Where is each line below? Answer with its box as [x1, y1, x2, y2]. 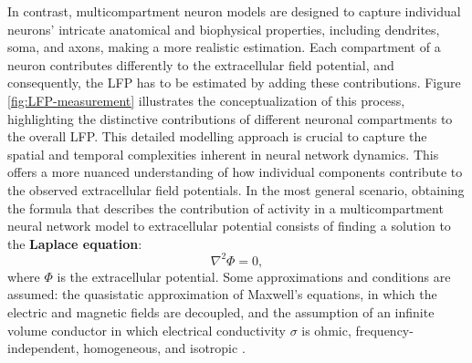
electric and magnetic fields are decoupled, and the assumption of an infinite [7, 303, 435, 321]
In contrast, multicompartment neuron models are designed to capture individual [7, 2, 461, 20]
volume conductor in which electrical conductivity [7, 320, 286, 339]
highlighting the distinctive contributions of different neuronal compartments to [7, 109, 453, 128]
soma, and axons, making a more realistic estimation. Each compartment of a [7, 37, 441, 57]
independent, [7, 338, 79, 358]
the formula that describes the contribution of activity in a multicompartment [7, 198, 444, 217]
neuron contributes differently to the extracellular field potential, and [7, 55, 394, 74]
